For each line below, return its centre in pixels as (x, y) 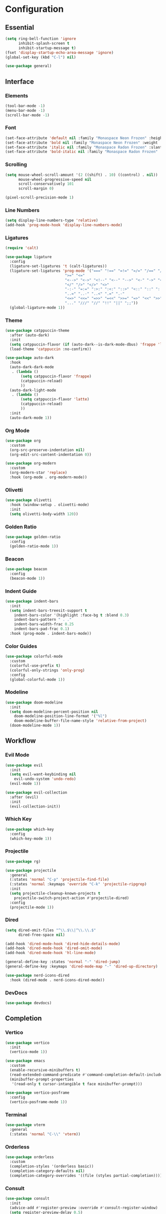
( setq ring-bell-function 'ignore (41, 39)
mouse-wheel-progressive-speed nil (55, 179)
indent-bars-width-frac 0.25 (44, 624)
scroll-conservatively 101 (46, 184)
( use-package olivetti (28, 500)
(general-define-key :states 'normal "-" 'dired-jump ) (63, 962)
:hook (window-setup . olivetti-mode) (50, 505)
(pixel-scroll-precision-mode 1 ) (40, 198)
